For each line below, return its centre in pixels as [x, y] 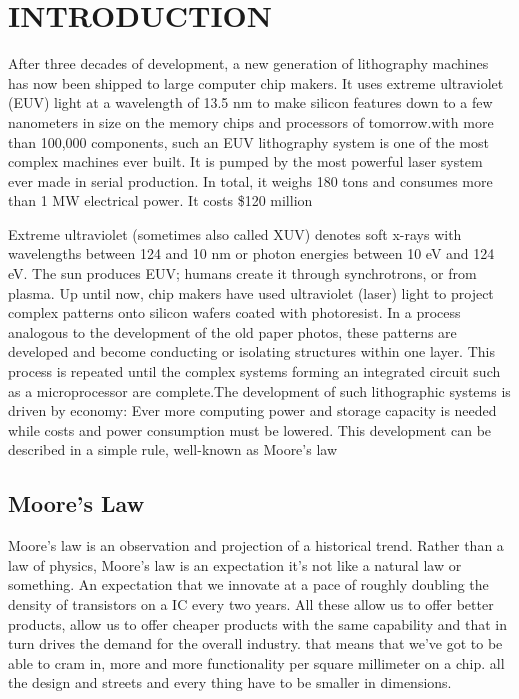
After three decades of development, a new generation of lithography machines [248, 63]
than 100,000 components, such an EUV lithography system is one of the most [248, 141]
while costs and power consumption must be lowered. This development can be [250, 429]
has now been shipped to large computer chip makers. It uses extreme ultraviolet [256, 82]
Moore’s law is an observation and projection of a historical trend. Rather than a [256, 545]
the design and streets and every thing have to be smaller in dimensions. [230, 682]
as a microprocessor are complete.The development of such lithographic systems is [259, 390]
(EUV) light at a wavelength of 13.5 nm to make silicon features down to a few [250, 102]
